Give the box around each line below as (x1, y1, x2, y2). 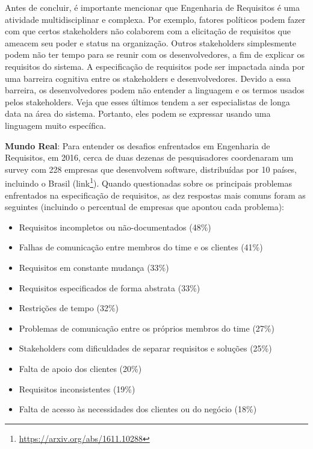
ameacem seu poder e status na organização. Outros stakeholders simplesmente (5, 36, 297, 49)
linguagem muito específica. (5, 119, 107, 131)
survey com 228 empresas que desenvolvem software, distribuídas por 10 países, (5, 163, 297, 175)
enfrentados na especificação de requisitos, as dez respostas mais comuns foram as (5, 188, 306, 201)
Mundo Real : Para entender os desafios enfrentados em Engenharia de (5, 139, 270, 152)
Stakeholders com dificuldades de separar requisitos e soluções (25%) (19, 342, 272, 355)
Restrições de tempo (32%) (19, 302, 119, 314)
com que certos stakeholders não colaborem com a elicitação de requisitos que (5, 25, 291, 37)
